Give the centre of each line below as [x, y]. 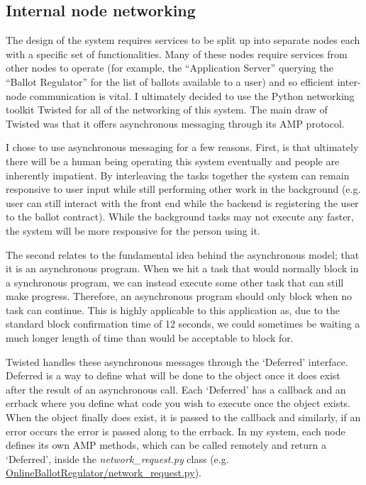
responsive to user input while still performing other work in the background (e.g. [183, 189]
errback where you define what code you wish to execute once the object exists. [178, 403]
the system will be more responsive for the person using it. [133, 230]
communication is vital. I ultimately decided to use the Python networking [192, 95]
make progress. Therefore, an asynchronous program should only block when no [179, 296]
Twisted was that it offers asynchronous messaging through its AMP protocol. [175, 123]
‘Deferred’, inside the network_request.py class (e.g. [117, 458]
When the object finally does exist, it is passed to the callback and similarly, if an [183, 417]
